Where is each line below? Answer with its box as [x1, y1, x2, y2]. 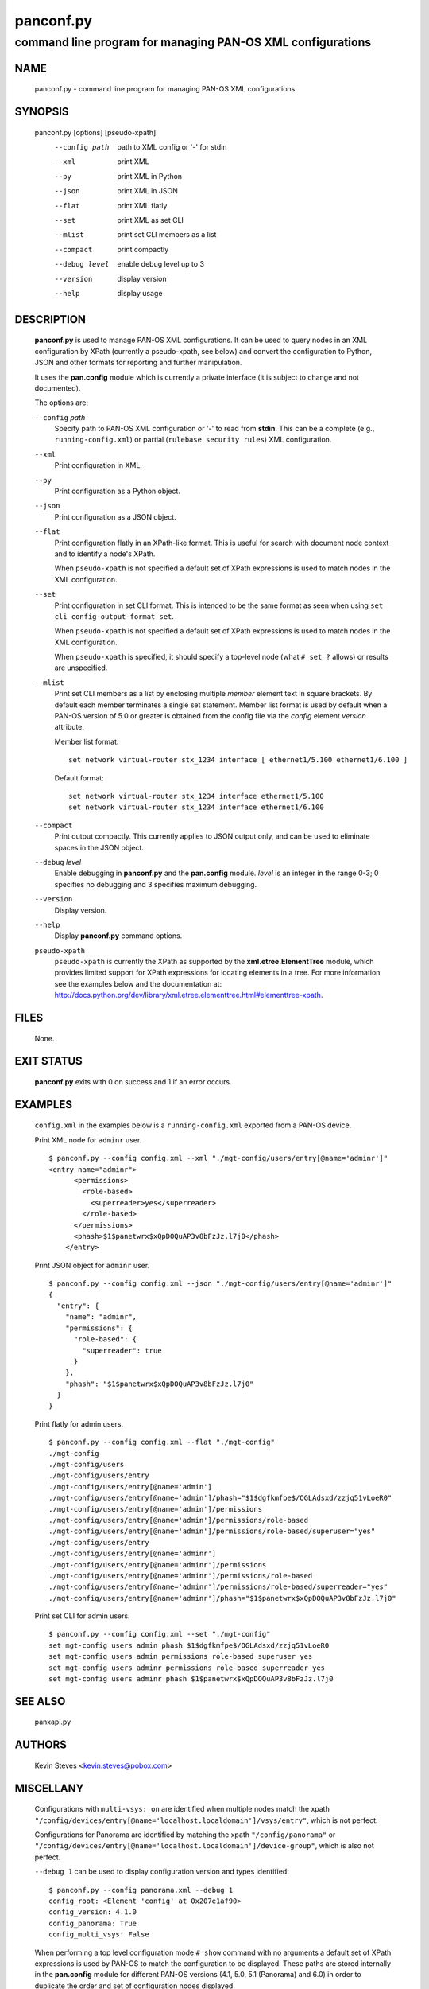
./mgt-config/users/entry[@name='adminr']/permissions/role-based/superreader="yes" [48, 1582, 388, 1591]
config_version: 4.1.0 [48, 1908, 137, 1917]
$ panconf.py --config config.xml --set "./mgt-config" [48, 1629, 271, 1639]
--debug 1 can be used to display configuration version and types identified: [34, 1866, 289, 1877]
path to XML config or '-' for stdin [117, 142, 227, 152]
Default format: [54, 773, 104, 783]
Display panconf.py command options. [54, 931, 183, 940]
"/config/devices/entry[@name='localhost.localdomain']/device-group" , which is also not [34, 1841, 374, 1851]
